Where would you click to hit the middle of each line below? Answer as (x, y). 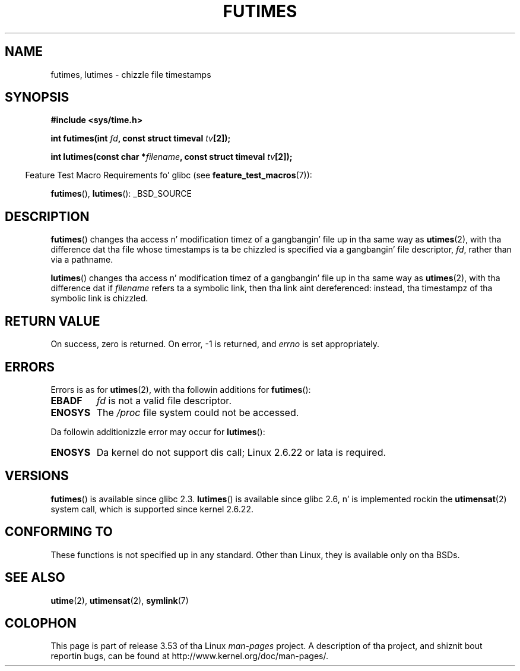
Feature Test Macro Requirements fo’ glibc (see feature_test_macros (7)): (169, 175)
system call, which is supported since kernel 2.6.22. (152, 509)
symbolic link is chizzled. (99, 298)
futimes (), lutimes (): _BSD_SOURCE (121, 194)
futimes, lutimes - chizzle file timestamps (131, 74)
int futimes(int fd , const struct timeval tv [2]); (141, 138)
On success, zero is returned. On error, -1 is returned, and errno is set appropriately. (215, 344)
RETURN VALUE (53, 321)
